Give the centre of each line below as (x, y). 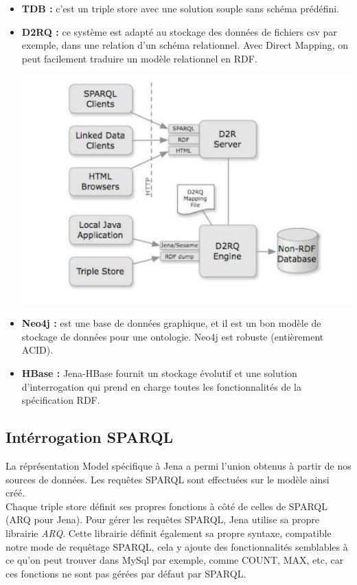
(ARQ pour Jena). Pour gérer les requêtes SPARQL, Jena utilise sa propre (162, 519)
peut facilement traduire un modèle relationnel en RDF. (139, 58)
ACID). (37, 350)
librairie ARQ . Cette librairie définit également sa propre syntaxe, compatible (169, 533)
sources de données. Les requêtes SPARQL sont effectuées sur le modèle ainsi (168, 479)
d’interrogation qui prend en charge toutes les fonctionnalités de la (161, 386)
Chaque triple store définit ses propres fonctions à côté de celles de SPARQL (166, 506)
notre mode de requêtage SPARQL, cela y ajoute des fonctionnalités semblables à (177, 546)
